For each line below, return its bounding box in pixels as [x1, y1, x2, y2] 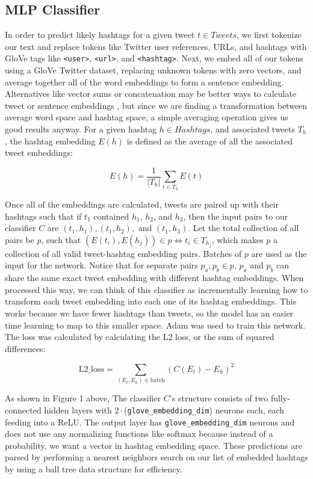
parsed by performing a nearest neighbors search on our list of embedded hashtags [5, 451, 308, 463]
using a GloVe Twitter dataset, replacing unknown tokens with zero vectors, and [5, 64, 302, 76]
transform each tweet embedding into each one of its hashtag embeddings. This [5, 295, 297, 307]
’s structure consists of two [169, 392, 268, 404]
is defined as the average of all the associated [126, 134, 293, 147]
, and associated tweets [210, 123, 295, 135]
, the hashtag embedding [5, 134, 96, 147]
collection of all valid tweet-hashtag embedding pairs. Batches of [5, 247, 242, 259]
